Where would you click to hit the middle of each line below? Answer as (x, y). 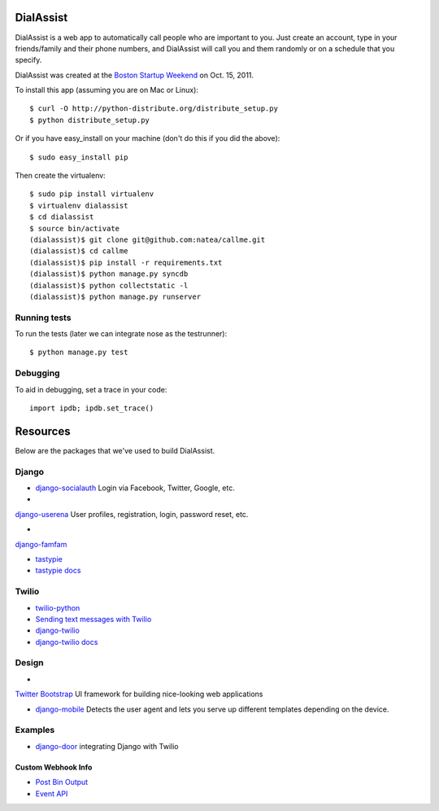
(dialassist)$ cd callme (79, 251)
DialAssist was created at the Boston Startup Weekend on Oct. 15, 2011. (135, 75)
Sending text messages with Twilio (93, 619)
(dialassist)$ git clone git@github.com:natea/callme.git (148, 239)
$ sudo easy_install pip (79, 157)
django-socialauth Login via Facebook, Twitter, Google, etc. (135, 488)
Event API (52, 793)
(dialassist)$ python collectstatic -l (109, 285)
